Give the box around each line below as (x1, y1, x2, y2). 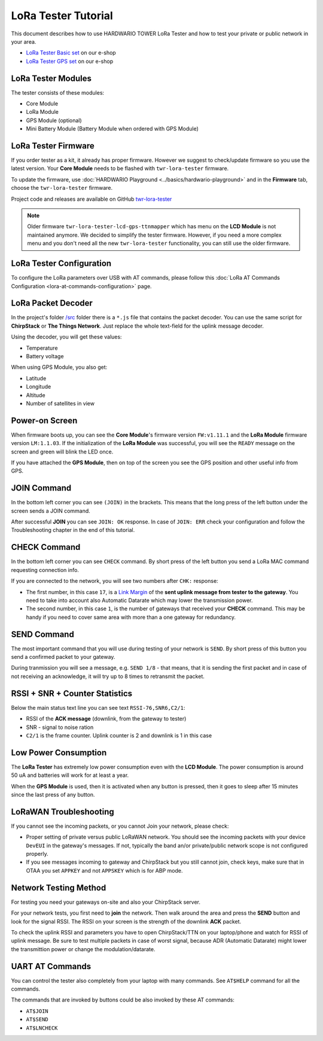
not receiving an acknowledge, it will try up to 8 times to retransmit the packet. (11, 673, 205, 680)
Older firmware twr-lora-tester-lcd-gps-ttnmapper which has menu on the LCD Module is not (27, 223, 276, 230)
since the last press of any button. (11, 791, 95, 798)
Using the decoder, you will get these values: (11, 333, 122, 341)
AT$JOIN (26, 1007, 49, 1015)
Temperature (26, 344, 58, 352)
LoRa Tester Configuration (11, 258, 112, 269)
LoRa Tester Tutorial (11, 9, 113, 22)
